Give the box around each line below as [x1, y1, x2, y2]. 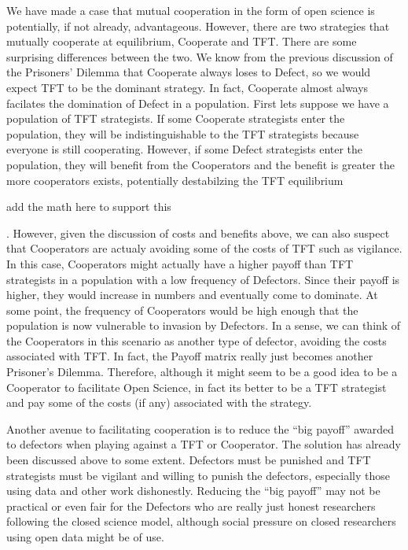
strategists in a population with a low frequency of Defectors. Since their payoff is [6, 271, 400, 287]
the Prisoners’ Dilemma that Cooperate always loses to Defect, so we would [6, 64, 371, 80]
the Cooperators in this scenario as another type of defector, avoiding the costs [6, 332, 387, 349]
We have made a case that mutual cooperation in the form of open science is [6, 2, 375, 18]
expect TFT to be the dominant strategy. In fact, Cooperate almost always [6, 79, 369, 95]
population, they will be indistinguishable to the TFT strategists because [6, 125, 359, 142]
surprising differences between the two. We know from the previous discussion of [6, 48, 393, 65]
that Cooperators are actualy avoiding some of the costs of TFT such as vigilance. [6, 240, 402, 257]
